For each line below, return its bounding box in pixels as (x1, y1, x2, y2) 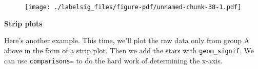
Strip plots (4, 18, 43, 28)
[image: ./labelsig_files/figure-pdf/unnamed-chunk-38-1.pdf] (25, 4, 242, 11)
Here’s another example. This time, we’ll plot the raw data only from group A (4, 35, 250, 46)
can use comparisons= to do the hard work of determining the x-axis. (4, 55, 223, 65)
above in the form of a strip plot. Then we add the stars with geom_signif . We (4, 45, 254, 55)
